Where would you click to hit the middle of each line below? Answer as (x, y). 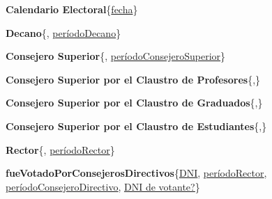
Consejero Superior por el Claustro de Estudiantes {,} (136, 126)
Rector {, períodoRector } (60, 149)
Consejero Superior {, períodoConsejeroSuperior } (116, 56)
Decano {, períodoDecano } (63, 32)
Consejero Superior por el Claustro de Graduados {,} (134, 103)
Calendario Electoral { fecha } (72, 9)
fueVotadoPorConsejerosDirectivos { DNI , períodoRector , (136, 173)
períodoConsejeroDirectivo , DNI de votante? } (103, 186)
